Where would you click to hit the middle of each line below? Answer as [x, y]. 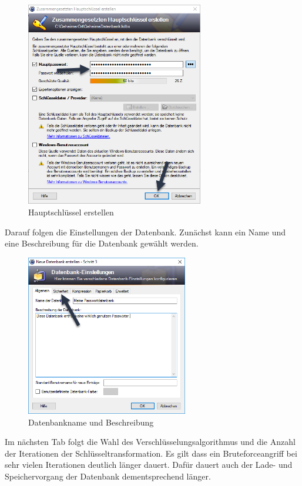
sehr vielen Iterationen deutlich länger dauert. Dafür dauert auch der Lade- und [149, 465]
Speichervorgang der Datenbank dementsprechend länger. [108, 476]
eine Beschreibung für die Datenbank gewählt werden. [102, 243]
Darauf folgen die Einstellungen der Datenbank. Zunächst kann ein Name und [145, 232]
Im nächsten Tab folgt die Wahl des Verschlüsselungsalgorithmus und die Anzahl [150, 442]
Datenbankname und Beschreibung [91, 422]
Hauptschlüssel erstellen [71, 212]
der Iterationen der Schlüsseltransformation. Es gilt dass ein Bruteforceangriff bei [151, 453]
